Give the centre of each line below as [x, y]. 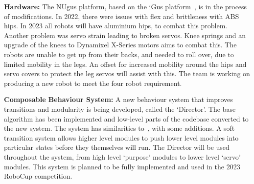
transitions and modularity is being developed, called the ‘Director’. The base [120, 109]
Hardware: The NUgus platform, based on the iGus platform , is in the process [126, 6]
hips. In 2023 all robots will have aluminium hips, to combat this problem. [116, 26]
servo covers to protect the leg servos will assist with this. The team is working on [127, 73]
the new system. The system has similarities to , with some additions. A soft [119, 128]
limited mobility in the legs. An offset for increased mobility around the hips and [125, 64]
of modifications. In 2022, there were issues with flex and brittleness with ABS [122, 16]
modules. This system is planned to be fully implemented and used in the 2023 [122, 166]
